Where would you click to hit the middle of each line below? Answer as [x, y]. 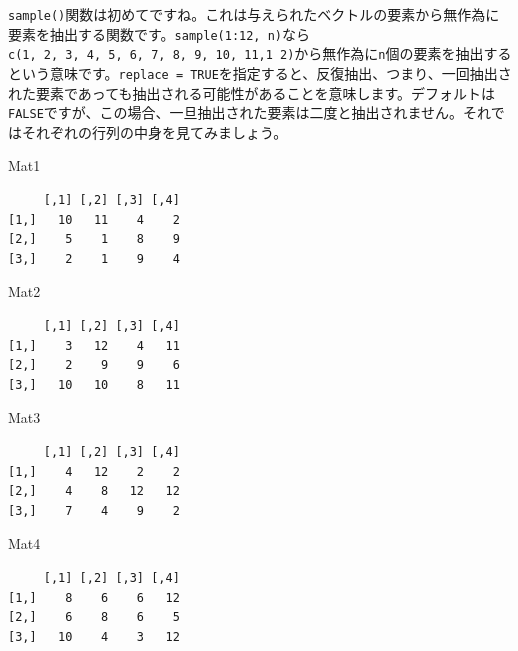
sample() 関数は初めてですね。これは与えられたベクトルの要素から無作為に [254, 14]
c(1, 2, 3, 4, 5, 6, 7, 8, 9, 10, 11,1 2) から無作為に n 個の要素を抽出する [260, 53]
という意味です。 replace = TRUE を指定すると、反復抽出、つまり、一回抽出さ [260, 72]
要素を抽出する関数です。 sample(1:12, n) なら [159, 33]
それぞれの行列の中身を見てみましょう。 [154, 131]
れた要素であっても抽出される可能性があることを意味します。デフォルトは [252, 92]
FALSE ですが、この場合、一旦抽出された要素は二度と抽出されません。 [236, 112]
